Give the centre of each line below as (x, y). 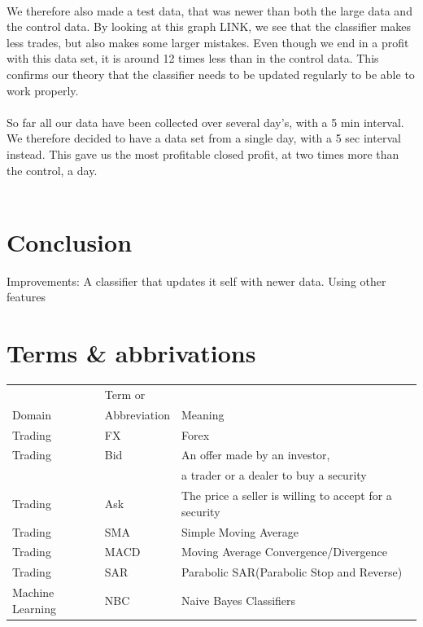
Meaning (203, 414)
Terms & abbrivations (131, 353)
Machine (33, 592)
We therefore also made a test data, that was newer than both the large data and (209, 10)
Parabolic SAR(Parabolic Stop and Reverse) (292, 572)
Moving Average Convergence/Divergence (284, 552)
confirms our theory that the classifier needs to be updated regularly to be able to (211, 74)
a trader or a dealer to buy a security (274, 475)
